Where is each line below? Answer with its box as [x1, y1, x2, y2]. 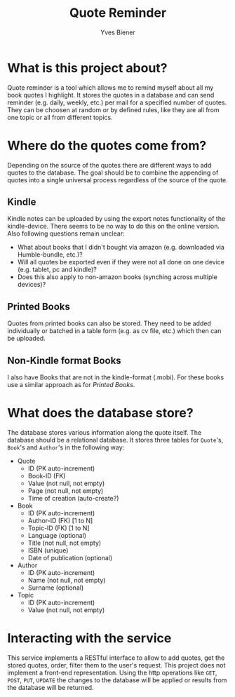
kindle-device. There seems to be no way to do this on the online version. [7, 222, 220, 231]
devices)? [17, 280, 46, 289]
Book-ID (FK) [27, 472, 66, 480]
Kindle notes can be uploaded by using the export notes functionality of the [7, 215, 226, 223]
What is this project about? [7, 60, 168, 76]
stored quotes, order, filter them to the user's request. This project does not [7, 661, 226, 669]
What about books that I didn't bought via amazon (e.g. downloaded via [17, 243, 224, 252]
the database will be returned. [7, 683, 94, 691]
